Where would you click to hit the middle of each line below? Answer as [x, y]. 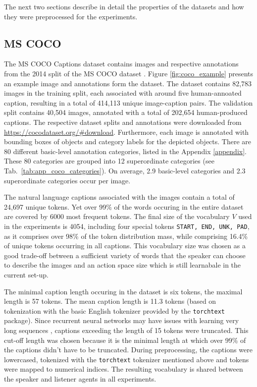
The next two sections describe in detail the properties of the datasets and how [124, 6]
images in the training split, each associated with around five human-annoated [123, 93]
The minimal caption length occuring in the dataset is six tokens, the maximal [123, 291]
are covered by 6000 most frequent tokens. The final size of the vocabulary [117, 216]
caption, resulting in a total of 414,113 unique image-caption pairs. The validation [128, 102]
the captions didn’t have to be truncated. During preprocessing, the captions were [128, 350]
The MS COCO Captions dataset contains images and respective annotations [121, 64]
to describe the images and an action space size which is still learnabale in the [123, 265]
